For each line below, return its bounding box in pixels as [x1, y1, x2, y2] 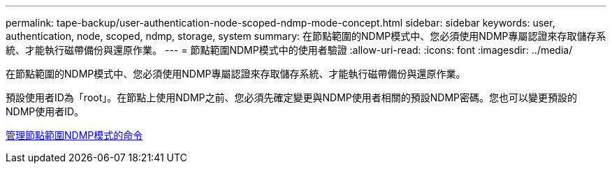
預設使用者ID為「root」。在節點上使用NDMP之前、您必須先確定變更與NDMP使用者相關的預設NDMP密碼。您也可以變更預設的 [6, 91, 577, 103]
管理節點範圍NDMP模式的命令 [6, 129, 143, 141]
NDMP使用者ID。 [6, 105, 85, 117]
